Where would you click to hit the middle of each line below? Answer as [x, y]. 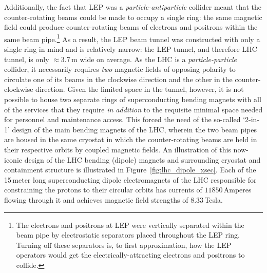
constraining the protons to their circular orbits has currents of [103, 190]
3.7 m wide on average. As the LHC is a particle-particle [149, 59]
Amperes [237, 190]
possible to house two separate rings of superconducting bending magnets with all [133, 99]
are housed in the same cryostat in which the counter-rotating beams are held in [131, 139]
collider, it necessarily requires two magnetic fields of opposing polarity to [120, 69]
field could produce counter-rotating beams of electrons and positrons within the [131, 27]
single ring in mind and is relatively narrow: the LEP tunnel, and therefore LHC [131, 49]
